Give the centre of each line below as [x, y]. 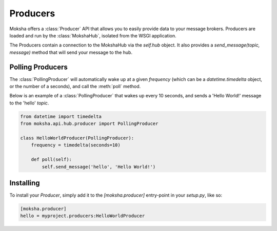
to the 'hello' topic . [29, 103]
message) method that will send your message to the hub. [71, 52]
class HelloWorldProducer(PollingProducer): [77, 138]
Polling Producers [38, 67]
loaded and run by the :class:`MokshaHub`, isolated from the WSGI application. [93, 35]
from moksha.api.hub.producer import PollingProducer [89, 124]
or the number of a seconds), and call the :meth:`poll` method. [75, 87]
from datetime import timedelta [61, 116]
